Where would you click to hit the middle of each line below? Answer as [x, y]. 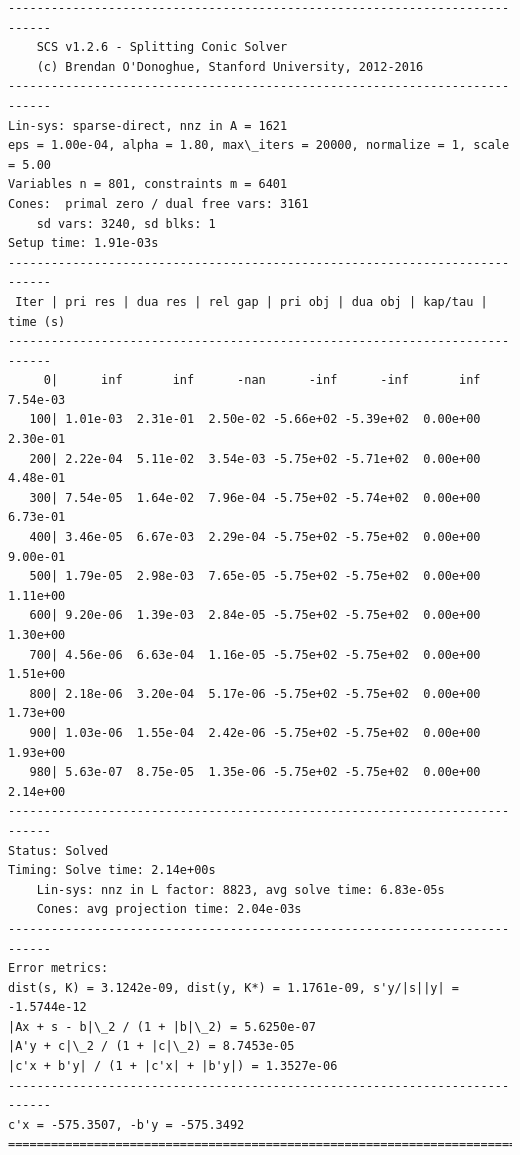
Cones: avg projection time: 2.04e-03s [169, 909]
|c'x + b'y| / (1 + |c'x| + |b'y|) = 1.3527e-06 [173, 1066]
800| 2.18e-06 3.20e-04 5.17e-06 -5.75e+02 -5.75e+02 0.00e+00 [255, 693]
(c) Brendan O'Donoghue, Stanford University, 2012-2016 [230, 66]
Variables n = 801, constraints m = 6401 [148, 184]
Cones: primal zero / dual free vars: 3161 [158, 203]
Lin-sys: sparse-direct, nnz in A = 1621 [148, 125]
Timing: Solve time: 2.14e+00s [112, 870]
